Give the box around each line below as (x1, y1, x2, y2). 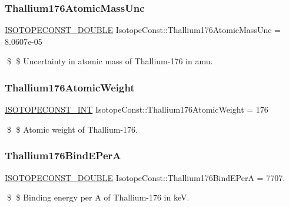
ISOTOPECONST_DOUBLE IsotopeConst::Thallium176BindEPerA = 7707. (5, 171, 285, 183)
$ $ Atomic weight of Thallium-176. (6, 123, 138, 135)
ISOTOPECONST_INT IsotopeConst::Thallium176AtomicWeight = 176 (5, 103, 268, 116)
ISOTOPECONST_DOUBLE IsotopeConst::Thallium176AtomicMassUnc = (5, 24, 281, 36)
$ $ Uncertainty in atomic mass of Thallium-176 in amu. (6, 55, 213, 67)
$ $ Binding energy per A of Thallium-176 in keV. (6, 191, 190, 203)
